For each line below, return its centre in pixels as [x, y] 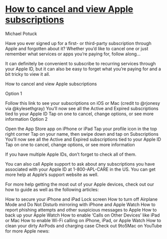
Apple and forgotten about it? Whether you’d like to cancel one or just [77, 48]
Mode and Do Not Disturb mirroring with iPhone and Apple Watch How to [80, 204]
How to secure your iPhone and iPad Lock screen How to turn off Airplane [81, 199]
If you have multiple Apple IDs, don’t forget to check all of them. [71, 154]
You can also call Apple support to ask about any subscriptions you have [80, 164]
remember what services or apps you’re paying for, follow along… [73, 54]
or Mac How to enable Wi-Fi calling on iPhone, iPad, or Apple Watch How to [83, 220]
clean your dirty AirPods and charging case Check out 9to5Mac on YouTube [84, 226]
